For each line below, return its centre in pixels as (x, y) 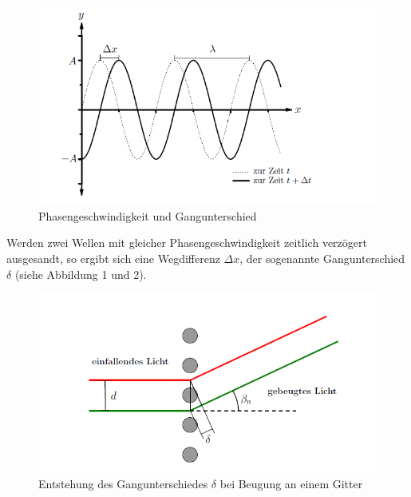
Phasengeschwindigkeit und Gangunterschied (148, 215)
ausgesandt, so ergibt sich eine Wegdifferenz (113, 258)
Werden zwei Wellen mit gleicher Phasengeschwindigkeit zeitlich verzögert (187, 243)
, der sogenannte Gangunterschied (322, 258)
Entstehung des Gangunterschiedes (123, 484)
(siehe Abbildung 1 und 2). (81, 274)
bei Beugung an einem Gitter (291, 484)
